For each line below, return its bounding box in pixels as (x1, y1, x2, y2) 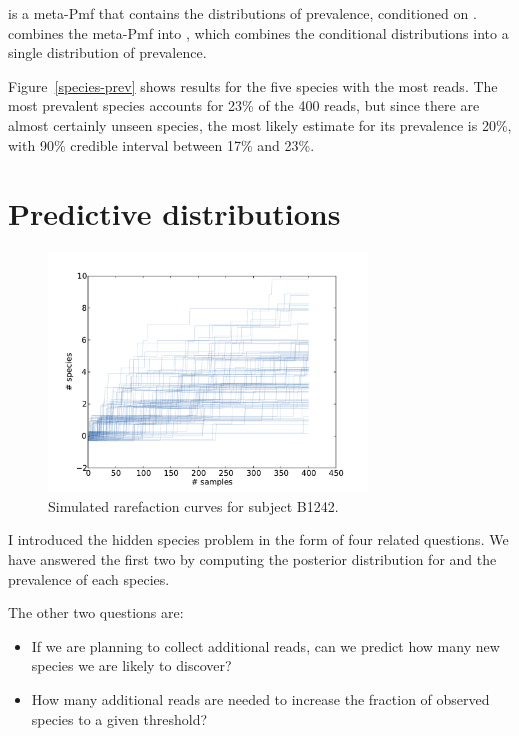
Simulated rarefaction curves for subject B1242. (48, 495, 339, 516)
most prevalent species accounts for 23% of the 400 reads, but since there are (8, 95, 480, 116)
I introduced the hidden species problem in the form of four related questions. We (8, 529, 509, 550)
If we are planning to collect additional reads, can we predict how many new (31, 635, 500, 656)
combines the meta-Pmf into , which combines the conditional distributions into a (8, 22, 509, 43)
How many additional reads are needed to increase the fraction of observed (31, 689, 490, 710)
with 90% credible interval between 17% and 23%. (8, 134, 315, 155)
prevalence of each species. (8, 568, 170, 589)
